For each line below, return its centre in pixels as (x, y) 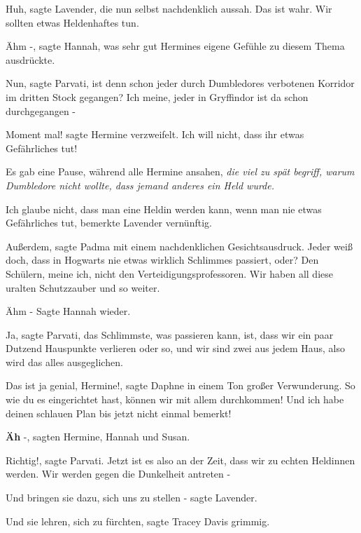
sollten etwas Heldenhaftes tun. (72, 22)
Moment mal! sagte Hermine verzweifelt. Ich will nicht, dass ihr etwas (155, 134)
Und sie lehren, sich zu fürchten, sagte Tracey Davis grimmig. (138, 521)
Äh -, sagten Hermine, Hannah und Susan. (98, 437)
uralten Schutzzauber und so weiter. (83, 287)
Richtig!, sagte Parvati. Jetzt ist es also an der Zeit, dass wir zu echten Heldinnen (180, 460)
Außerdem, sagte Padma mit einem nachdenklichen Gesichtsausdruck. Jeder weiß (179, 246)
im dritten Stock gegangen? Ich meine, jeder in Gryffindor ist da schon (157, 96)
